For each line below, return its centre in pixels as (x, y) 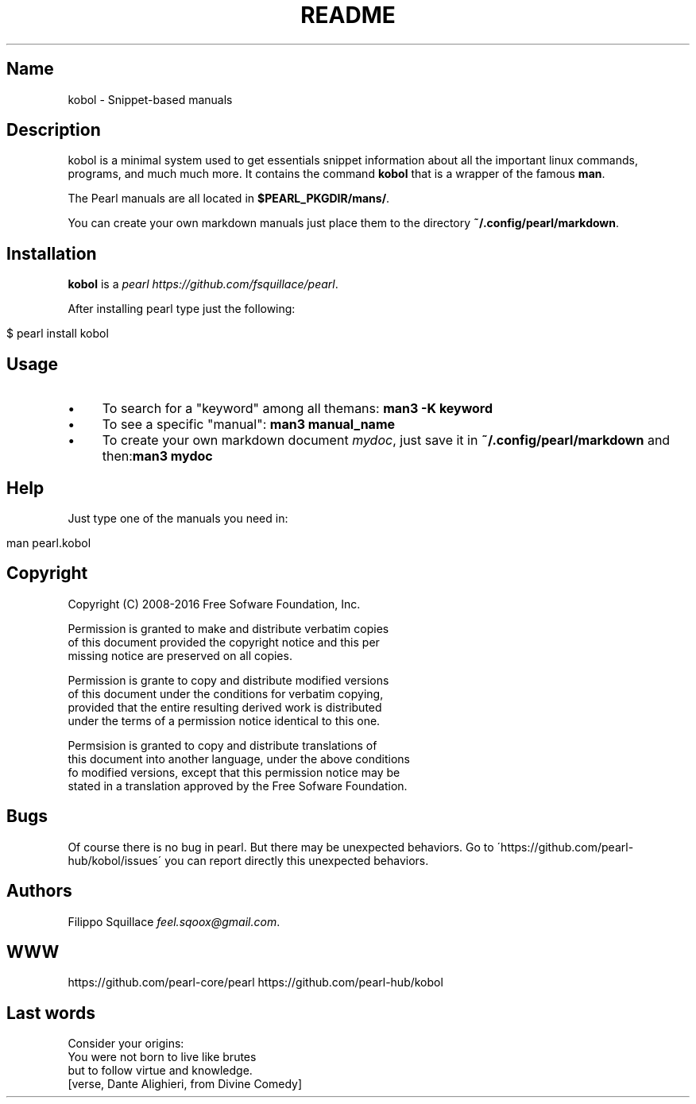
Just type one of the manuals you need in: (178, 518)
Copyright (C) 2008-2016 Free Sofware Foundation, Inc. (214, 604)
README (348, 15)
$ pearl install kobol (58, 334)
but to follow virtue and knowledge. (160, 1071)
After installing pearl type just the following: (182, 309)
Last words (51, 1013)
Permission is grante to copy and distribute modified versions (228, 680)
